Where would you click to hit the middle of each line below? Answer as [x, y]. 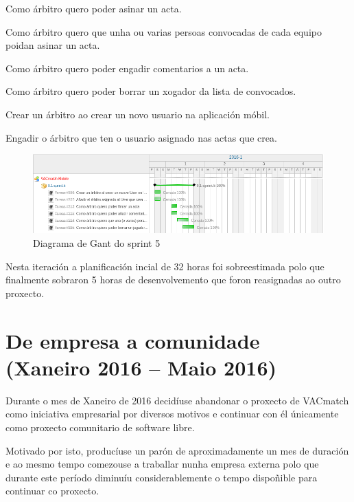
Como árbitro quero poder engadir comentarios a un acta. [127, 68]
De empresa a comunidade [133, 340]
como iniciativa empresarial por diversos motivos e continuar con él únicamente [172, 414]
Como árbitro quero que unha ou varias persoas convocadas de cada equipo [164, 31]
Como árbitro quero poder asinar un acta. [94, 8]
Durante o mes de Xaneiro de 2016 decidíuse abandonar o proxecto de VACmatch [177, 400]
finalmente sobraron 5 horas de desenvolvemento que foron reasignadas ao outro [173, 280]
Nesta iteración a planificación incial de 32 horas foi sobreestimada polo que [165, 266]
